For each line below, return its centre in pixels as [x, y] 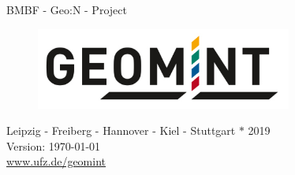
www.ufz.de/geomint [56, 161]
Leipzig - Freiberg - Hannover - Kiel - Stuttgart [121, 130]
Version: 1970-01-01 [54, 145]
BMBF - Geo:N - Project [67, 9]
